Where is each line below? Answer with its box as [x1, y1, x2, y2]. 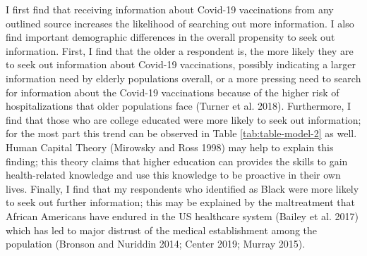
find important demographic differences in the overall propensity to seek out [6, 30, 335, 44]
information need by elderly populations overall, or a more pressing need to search [6, 70, 361, 85]
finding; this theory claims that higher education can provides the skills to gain [6, 153, 348, 168]
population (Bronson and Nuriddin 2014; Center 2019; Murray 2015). [6, 236, 306, 251]
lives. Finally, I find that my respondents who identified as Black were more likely [6, 181, 359, 196]
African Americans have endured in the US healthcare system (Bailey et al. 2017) [6, 208, 359, 223]
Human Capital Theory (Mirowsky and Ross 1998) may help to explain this [6, 139, 334, 154]
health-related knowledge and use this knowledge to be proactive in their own [6, 167, 341, 182]
